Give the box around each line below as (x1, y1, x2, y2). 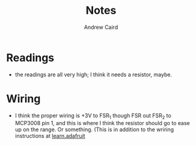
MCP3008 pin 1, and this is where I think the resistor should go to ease (14, 120, 191, 127)
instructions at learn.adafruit (14, 132, 85, 140)
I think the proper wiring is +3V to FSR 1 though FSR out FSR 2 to (14, 112, 171, 120)
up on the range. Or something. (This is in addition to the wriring (14, 126, 174, 133)
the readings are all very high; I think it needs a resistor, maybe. (14, 70, 173, 78)
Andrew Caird (84, 23, 118, 31)
